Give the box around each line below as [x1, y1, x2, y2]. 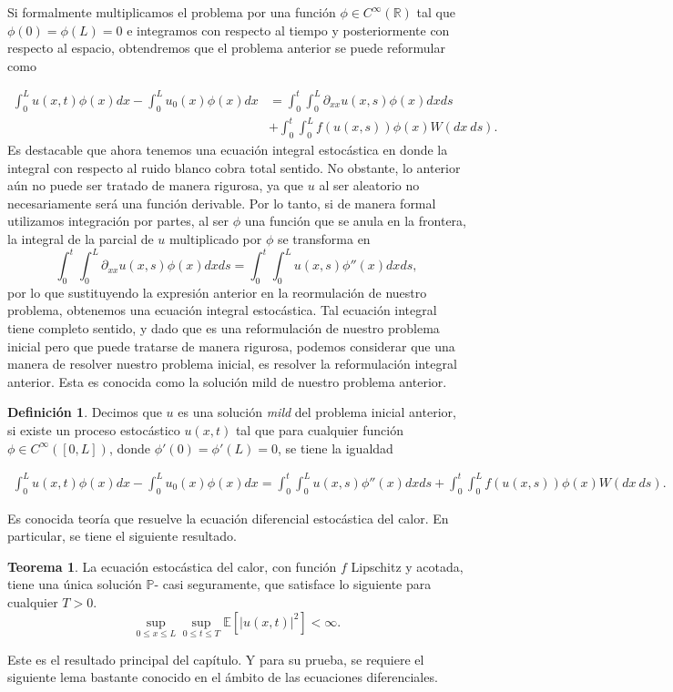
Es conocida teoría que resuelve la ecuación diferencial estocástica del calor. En [7, 508, 449, 527]
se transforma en [277, 229, 371, 248]
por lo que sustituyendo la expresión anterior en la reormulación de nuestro [7, 282, 427, 301]
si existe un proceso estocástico [7, 421, 180, 440]
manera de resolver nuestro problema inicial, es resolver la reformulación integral [7, 354, 457, 373]
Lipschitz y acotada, [351, 556, 464, 575]
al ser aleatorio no [319, 176, 420, 195]
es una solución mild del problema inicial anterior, [178, 402, 456, 422]
